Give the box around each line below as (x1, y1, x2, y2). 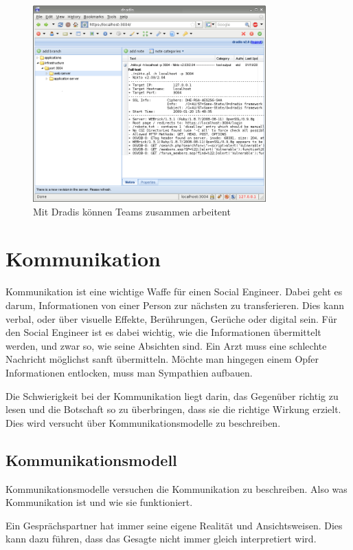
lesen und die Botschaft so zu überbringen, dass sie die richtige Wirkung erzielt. (5, 402, 341, 416)
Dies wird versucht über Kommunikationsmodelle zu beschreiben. (5, 415, 281, 430)
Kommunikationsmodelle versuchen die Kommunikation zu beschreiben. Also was (5, 481, 348, 496)
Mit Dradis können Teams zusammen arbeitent (33, 204, 231, 218)
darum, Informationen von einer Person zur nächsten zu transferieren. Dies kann (5, 297, 344, 312)
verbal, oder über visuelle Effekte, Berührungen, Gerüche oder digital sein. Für (5, 311, 337, 326)
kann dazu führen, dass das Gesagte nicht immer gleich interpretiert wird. (5, 531, 317, 546)
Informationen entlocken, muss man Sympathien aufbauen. (5, 365, 253, 379)
